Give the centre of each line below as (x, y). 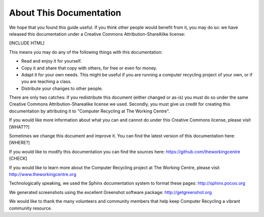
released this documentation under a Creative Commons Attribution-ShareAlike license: (97, 34)
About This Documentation (65, 13)
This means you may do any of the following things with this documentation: (86, 52)
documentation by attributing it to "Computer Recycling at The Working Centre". (89, 111)
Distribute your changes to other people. (62, 88)
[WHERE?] (20, 143)
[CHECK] (18, 158)
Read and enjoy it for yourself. (52, 61)
